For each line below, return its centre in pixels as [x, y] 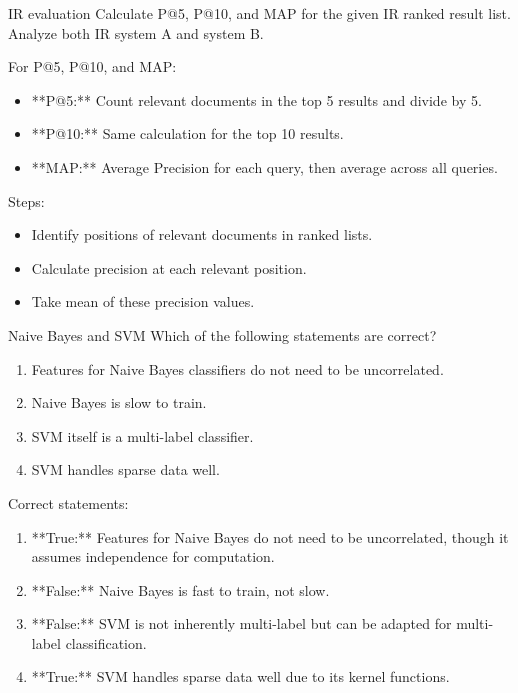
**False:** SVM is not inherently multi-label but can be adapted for [241, 623]
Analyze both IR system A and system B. [136, 32]
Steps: [26, 200]
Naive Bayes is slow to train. [119, 402]
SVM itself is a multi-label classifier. [142, 435]
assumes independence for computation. [153, 556]
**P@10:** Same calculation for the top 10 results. [187, 133]
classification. [106, 642]
